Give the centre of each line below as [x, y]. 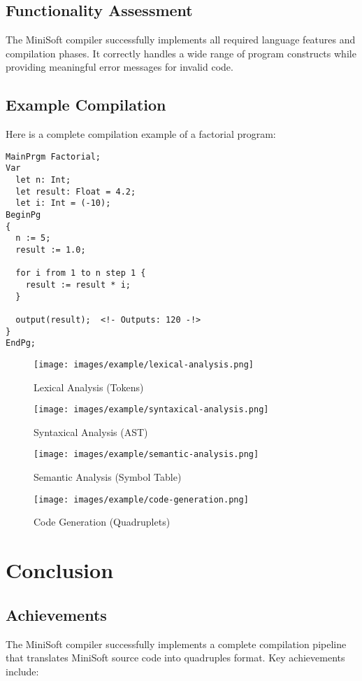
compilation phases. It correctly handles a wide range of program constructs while [181, 53]
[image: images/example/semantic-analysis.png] [146, 455]
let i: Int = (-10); [63, 203]
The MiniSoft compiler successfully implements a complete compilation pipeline [176, 644]
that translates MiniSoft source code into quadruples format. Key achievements [175, 658]
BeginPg [23, 215]
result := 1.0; [51, 250]
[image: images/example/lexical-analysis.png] [144, 364]
